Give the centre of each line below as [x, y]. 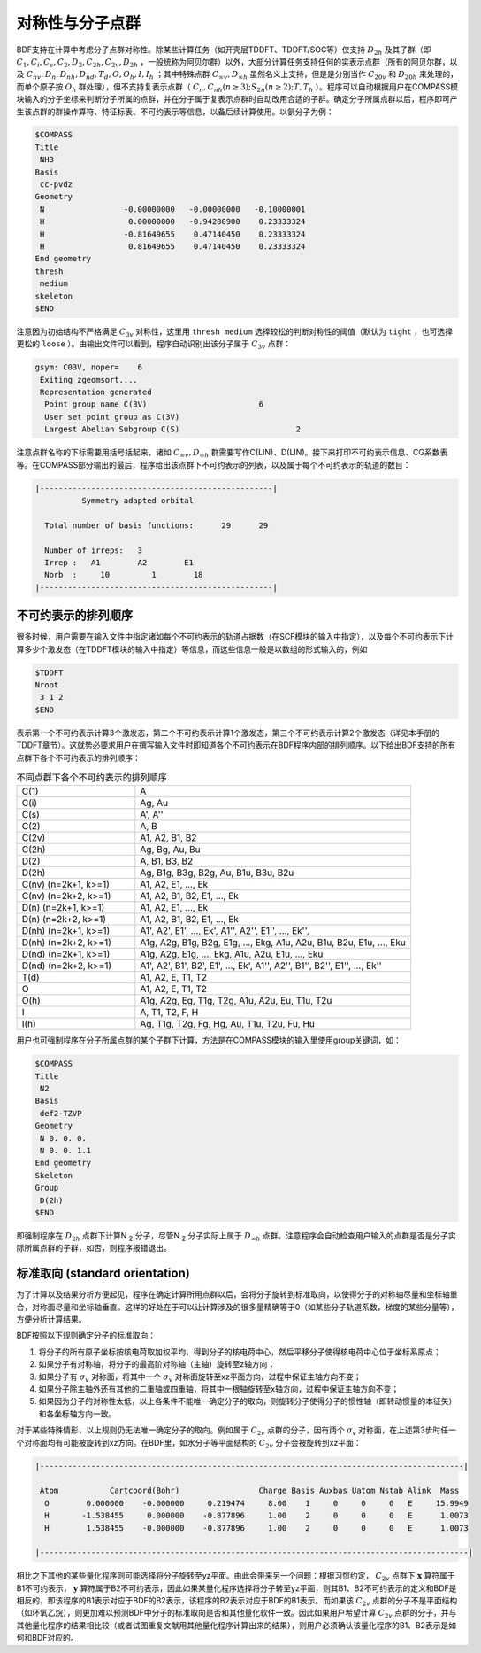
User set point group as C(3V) [112, 417]
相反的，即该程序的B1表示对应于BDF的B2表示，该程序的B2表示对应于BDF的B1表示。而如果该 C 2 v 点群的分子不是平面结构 [237, 1602]
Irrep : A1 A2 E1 [119, 562]
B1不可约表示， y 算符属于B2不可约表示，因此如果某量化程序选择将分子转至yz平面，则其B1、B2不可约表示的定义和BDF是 [237, 1588]
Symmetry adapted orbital [137, 501]
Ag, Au [154, 803]
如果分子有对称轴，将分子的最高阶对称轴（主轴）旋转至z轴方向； [157, 1364]
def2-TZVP [61, 1113]
